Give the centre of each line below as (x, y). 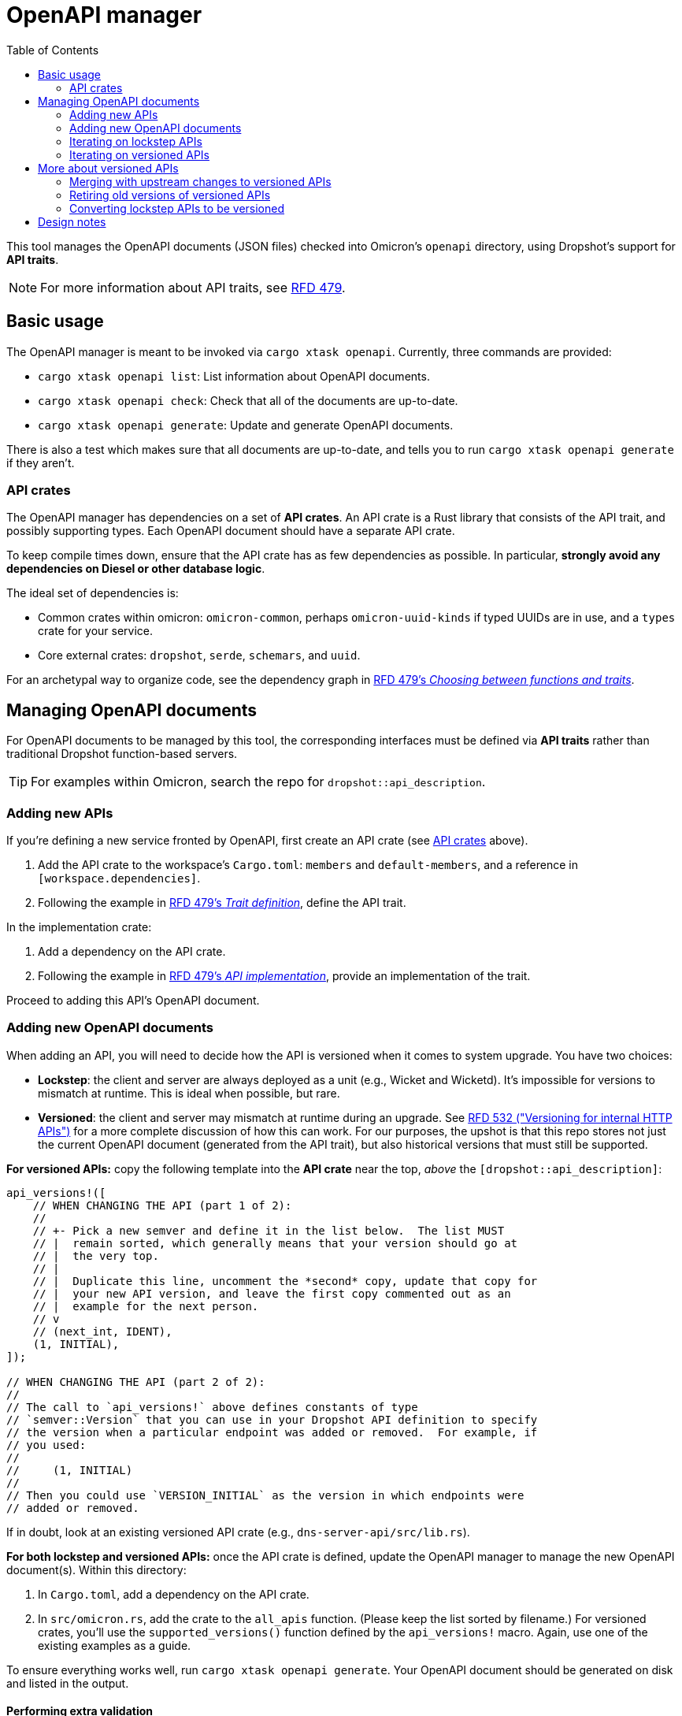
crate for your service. (96, 631)
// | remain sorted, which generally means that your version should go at (275, 1243)
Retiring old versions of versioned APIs (170, 195)
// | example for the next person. (146, 1306)
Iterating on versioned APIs (139, 154)
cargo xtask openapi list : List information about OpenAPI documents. (234, 376)
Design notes (72, 221)
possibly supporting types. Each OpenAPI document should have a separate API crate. (231, 531)
